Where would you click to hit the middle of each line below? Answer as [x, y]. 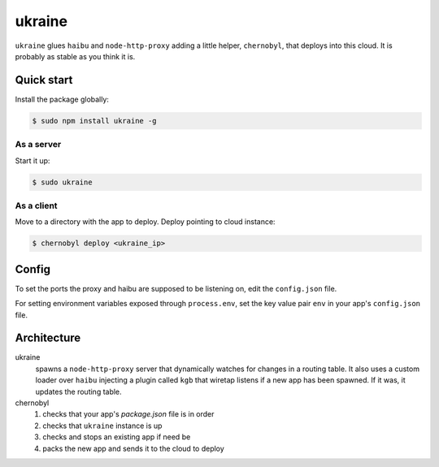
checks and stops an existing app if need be [117, 437]
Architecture [48, 338]
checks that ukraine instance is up [102, 426]
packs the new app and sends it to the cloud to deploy [134, 448]
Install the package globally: [62, 99]
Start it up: [33, 160]
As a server [38, 145]
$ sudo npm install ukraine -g [95, 121]
